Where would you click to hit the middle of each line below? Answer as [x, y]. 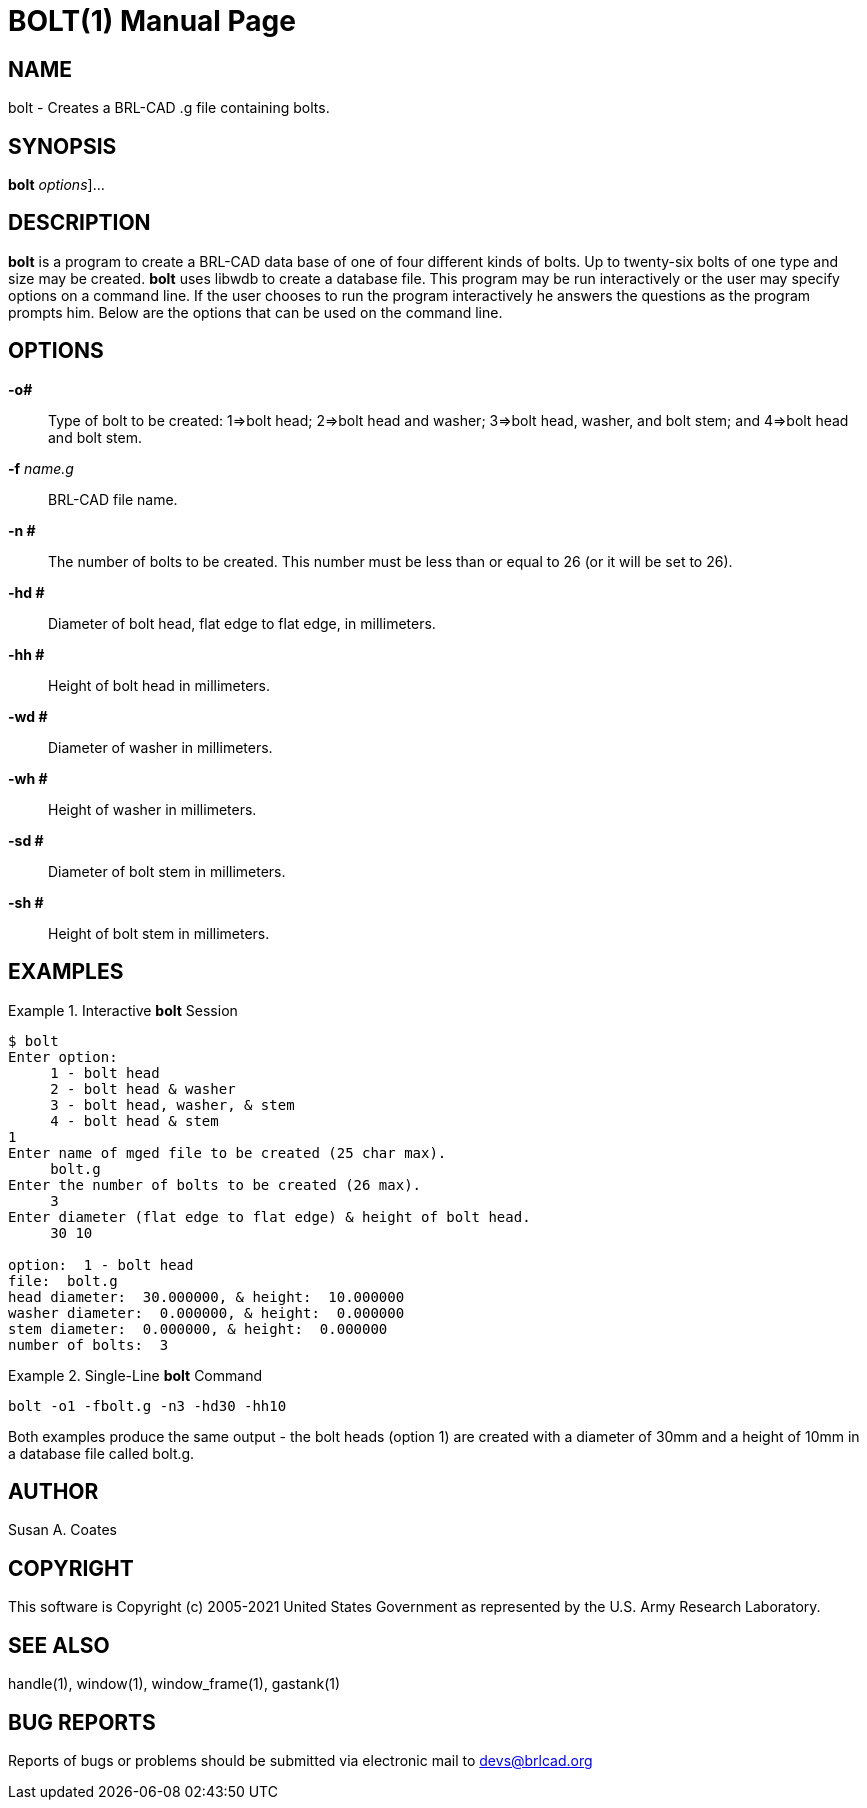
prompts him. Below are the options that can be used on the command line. [255, 312]
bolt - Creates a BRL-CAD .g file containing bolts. [169, 108]
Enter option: [63, 1056]
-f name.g [41, 468]
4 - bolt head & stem [134, 1120]
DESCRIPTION [79, 223]
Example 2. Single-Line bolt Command [135, 1375]
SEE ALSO [59, 1645]
